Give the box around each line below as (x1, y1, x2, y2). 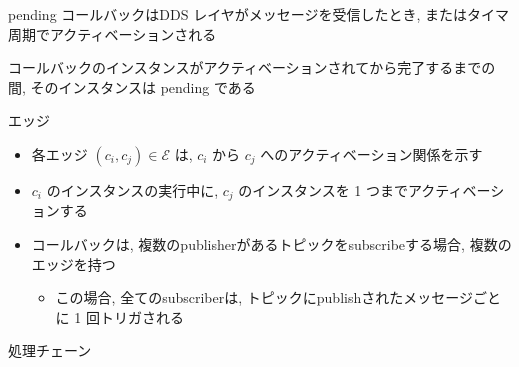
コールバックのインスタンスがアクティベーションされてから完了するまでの (8, 57, 496, 78)
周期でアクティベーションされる (8, 23, 217, 44)
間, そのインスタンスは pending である (8, 76, 256, 97)
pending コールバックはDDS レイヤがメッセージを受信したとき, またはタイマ (8, 4, 509, 24)
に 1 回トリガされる (55, 306, 184, 327)
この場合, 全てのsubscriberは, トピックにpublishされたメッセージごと (55, 287, 501, 308)
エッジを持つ (31, 253, 116, 274)
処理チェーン (8, 340, 92, 361)
